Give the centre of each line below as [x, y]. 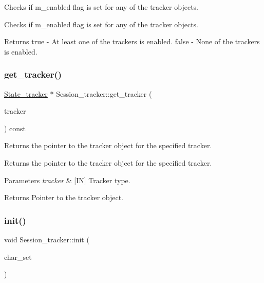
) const [15, 128]
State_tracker [26, 93]
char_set [18, 257]
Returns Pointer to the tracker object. [64, 197]
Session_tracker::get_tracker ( [104, 93]
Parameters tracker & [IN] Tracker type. [67, 180]
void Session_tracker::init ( [47, 239]
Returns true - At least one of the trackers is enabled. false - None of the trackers [132, 41]
